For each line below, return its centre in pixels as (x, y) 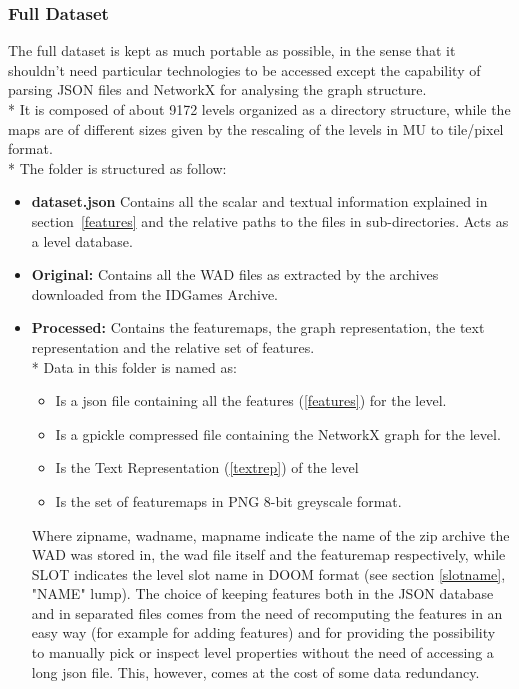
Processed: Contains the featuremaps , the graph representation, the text (258, 327)
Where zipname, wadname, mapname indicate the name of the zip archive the (270, 534)
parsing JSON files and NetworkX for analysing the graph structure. (217, 89)
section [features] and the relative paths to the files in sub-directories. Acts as (270, 220)
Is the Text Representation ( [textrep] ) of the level (207, 467)
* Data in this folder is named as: (134, 366)
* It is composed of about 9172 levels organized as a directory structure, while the (259, 109)
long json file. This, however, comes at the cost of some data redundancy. (255, 671)
